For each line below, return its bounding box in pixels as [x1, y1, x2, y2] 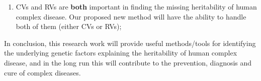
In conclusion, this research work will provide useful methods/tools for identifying [4, 37, 256, 48]
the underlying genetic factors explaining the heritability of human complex [4, 47, 237, 58]
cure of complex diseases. [4, 67, 81, 77]
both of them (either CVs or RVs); [16, 21, 122, 31]
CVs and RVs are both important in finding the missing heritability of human [16, 1, 257, 11]
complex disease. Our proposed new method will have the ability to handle [16, 11, 246, 21]
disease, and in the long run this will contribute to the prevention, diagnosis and [4, 57, 252, 67]
